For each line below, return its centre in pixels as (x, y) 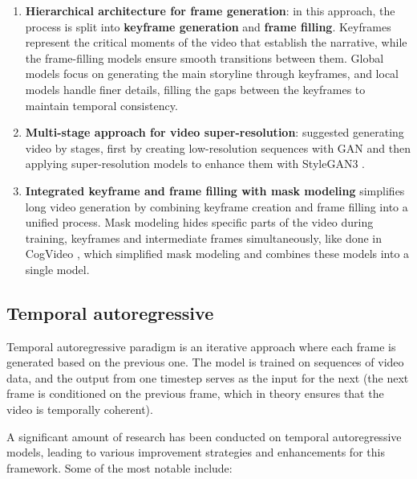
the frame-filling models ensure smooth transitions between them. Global (204, 57)
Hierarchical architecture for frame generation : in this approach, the (210, 10)
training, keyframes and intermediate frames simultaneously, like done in (204, 237)
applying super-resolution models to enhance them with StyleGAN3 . (195, 164)
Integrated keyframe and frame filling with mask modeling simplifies (215, 190)
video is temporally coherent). (80, 409)
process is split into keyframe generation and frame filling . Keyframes (208, 26)
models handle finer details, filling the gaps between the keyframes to (195, 89)
